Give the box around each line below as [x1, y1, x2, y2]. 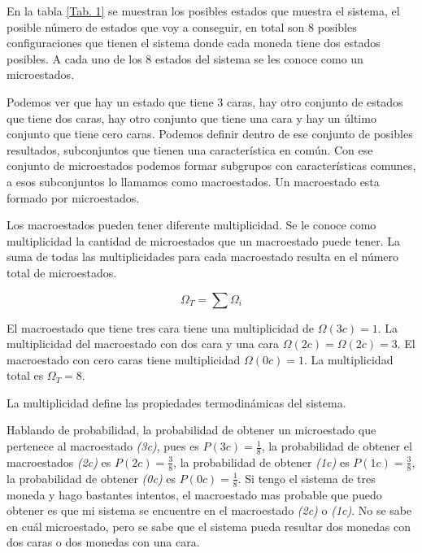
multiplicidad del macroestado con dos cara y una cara [7, 335, 280, 352]
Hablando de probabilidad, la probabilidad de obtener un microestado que [7, 421, 376, 438]
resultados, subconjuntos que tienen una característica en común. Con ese [7, 141, 373, 158]
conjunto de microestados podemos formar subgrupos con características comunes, [7, 157, 416, 174]
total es [7, 367, 44, 384]
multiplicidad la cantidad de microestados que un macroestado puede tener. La [7, 232, 400, 249]
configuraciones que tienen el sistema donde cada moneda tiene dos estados [7, 34, 381, 51]
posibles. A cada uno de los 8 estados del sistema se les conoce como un [7, 50, 363, 67]
